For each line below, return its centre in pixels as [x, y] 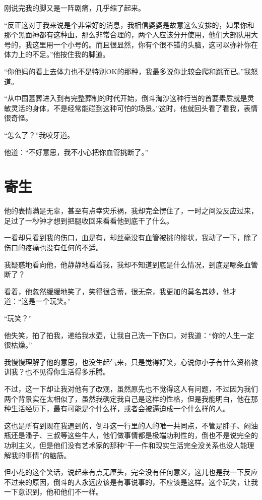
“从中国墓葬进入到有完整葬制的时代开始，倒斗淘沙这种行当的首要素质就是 [126, 98]
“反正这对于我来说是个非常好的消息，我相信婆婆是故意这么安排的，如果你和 [129, 24]
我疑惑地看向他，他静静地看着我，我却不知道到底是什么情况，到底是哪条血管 [131, 264]
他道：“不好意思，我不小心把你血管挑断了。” [76, 152]
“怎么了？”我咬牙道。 [39, 134]
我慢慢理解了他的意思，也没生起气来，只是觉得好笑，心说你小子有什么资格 [127, 362]
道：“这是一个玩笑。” [38, 301]
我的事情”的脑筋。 [41, 455]
